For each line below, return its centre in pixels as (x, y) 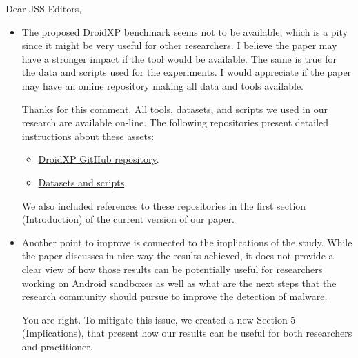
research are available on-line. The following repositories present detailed (175, 122)
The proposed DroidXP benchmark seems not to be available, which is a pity (185, 31)
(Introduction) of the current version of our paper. (128, 219)
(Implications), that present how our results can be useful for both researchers (187, 333)
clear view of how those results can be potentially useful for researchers (172, 269)
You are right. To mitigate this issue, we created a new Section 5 (159, 319)
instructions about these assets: (88, 136)
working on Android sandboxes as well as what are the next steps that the (179, 282)
